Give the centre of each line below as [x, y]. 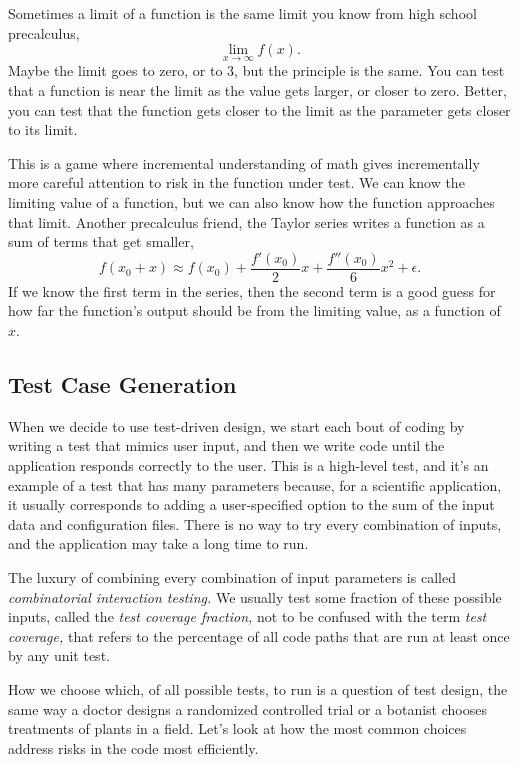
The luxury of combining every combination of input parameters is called [232, 576]
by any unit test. [59, 655]
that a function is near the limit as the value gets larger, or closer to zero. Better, [257, 90]
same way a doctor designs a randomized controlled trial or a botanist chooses [247, 708]
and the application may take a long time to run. [158, 543]
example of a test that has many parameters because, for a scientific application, [255, 484]
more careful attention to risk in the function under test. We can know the [236, 182]
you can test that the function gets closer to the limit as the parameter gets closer [259, 109]
